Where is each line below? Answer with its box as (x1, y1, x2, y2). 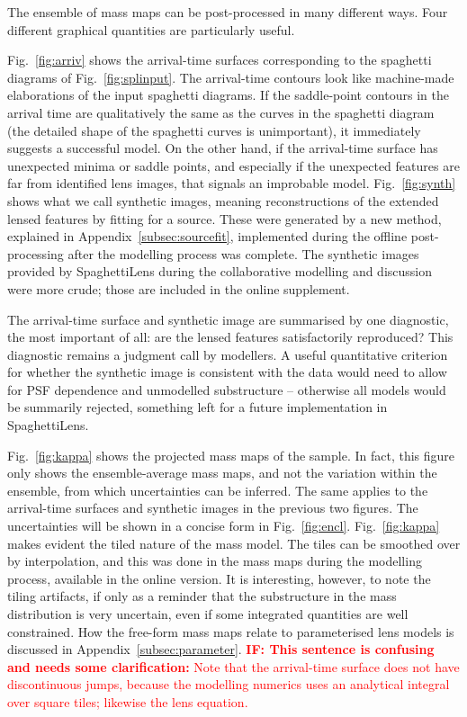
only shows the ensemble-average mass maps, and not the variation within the (7, 463, 437, 482)
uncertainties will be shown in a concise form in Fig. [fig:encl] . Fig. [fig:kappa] (7, 516, 440, 535)
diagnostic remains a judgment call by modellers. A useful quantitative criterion (7, 345, 448, 363)
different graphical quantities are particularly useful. (7, 20, 295, 39)
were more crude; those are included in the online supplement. (7, 279, 350, 298)
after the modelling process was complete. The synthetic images (67, 244, 419, 263)
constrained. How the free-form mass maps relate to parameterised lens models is (7, 622, 454, 641)
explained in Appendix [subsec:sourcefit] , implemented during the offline (7, 227, 408, 246)
